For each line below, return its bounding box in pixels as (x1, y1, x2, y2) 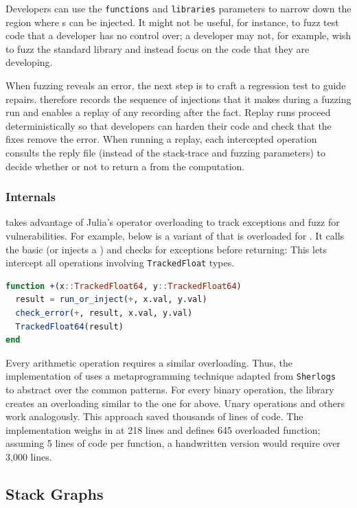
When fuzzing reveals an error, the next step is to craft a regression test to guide (5, 78, 346, 93)
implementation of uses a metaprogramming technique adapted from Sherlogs (5, 369, 336, 383)
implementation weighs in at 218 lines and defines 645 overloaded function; (5, 422, 321, 437)
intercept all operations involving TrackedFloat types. (5, 255, 235, 270)
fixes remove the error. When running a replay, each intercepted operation (5, 132, 317, 146)
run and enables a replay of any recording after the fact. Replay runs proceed (5, 105, 331, 119)
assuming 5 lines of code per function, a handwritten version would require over (5, 436, 341, 450)
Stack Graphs (5, 483, 104, 505)
